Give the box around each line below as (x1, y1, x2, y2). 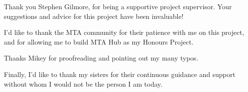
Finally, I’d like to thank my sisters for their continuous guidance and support (4, 69, 235, 79)
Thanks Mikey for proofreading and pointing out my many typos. (4, 53, 199, 63)
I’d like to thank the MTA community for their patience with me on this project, (4, 27, 245, 37)
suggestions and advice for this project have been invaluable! (4, 11, 184, 21)
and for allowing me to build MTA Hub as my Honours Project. (4, 36, 194, 46)
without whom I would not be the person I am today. (4, 78, 163, 89)
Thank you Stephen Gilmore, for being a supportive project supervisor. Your (4, 1, 232, 11)
